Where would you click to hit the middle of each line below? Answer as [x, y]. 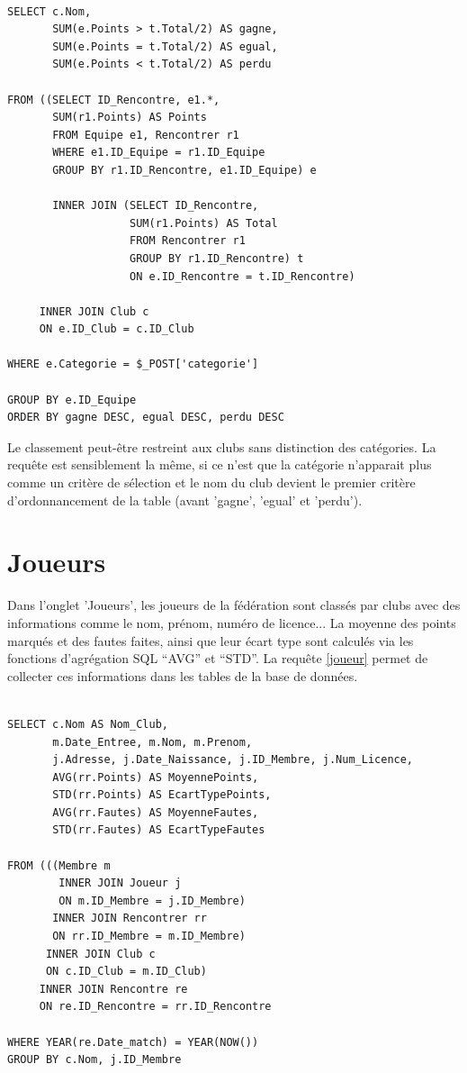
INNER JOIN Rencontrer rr [130, 918]
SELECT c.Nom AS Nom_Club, [88, 724]
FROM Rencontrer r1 [188, 241]
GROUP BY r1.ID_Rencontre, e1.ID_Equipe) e [184, 170]
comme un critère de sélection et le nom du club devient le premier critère [211, 482]
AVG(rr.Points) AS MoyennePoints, [156, 777]
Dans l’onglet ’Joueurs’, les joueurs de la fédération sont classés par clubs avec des [234, 605]
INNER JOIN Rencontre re [113, 989]
